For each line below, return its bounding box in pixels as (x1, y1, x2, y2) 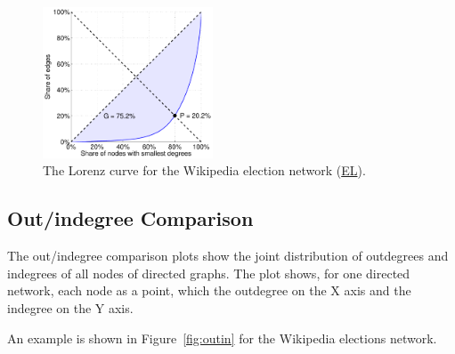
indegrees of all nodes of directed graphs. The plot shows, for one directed (7, 263, 410, 282)
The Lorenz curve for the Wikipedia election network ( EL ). (43, 161, 366, 180)
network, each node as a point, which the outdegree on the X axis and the (7, 281, 411, 300)
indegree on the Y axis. (7, 298, 134, 317)
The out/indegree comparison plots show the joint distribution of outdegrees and (7, 246, 449, 265)
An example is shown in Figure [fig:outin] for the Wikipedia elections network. (7, 328, 437, 347)
